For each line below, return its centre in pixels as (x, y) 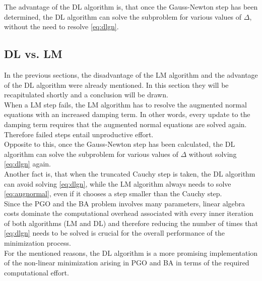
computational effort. (37, 272)
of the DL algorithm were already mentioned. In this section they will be (116, 85)
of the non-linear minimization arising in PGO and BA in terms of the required (127, 263)
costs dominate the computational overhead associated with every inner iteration (129, 213)
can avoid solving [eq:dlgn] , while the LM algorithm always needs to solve (118, 183)
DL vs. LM (33, 54)
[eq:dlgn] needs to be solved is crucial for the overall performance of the (114, 233)
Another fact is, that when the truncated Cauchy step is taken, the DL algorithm (130, 173)
